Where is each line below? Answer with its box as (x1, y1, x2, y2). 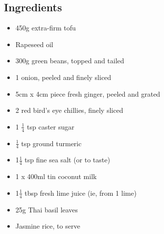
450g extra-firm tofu (15, 23, 76, 33)
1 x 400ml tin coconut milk (15, 171, 97, 182)
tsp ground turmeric (21, 138, 82, 148)
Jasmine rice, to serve (15, 221, 80, 231)
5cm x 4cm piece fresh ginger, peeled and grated (15, 88, 161, 99)
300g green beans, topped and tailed (15, 55, 124, 66)
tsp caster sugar (27, 121, 74, 131)
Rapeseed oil (15, 39, 53, 49)
